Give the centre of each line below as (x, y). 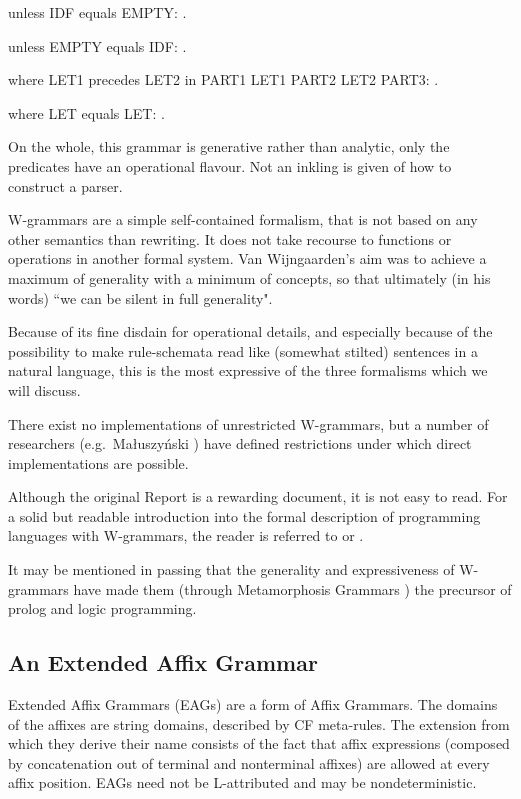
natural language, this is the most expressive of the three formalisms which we (248, 370)
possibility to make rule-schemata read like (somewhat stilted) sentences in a (243, 350)
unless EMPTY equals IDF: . (97, 45)
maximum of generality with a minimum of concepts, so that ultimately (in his (249, 277)
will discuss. (44, 389)
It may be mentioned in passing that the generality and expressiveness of (231, 569)
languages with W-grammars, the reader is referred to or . (186, 535)
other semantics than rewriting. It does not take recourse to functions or (230, 238)
